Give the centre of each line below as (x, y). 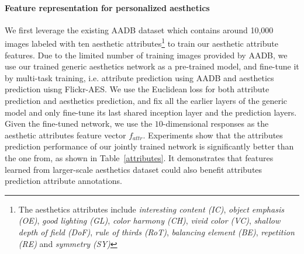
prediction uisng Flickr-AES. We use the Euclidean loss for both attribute (137, 89)
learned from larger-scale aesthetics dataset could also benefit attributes (134, 169)
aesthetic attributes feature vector (65, 135)
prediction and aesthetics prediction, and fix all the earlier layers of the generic (146, 101)
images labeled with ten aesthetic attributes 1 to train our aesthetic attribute (141, 43)
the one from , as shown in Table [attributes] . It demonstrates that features (139, 157)
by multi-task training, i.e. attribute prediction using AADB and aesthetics (139, 77)
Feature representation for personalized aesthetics (107, 7)
